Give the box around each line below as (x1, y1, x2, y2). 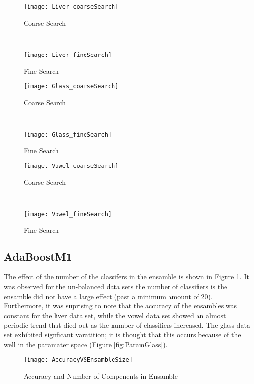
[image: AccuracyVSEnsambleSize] (24, 357, 133, 364)
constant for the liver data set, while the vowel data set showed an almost (4, 310, 226, 320)
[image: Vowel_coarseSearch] (24, 163, 119, 170)
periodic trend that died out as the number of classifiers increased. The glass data (4, 320, 250, 330)
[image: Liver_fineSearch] (24, 51, 112, 58)
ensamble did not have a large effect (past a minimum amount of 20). (4, 291, 213, 301)
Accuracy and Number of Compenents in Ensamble (24, 370, 178, 381)
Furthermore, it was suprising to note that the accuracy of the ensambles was (4, 301, 237, 311)
